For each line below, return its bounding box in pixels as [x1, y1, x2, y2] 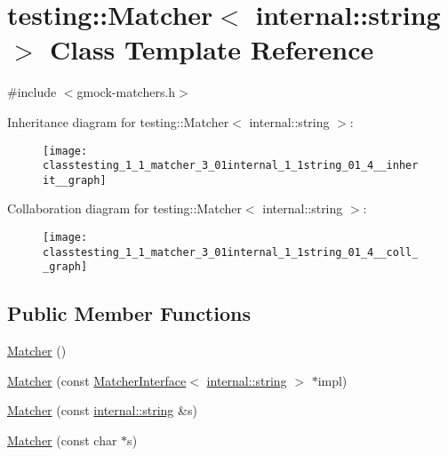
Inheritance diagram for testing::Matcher [7, 112, 229, 131]
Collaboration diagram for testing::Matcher [7, 199, 242, 218]
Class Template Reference [50, 31, 374, 68]
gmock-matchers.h [76, 83, 176, 101]
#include [7, 83, 57, 101]
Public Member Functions [7, 300, 251, 327]
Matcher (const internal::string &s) [7, 401, 197, 420]
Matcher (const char [7, 431, 117, 450]
